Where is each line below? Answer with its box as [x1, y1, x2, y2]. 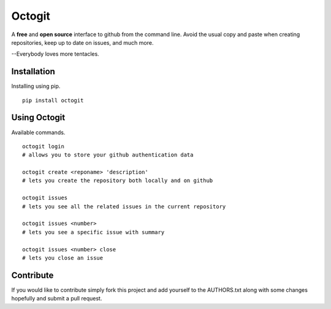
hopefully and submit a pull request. [11, 295, 102, 302]
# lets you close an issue [22, 254, 104, 261]
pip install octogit [22, 97, 84, 104]
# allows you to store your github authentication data [22, 151, 194, 159]
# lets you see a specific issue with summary [22, 229, 165, 235]
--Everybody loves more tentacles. [11, 50, 99, 58]
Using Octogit [11, 112, 66, 123]
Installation [11, 66, 55, 77]
